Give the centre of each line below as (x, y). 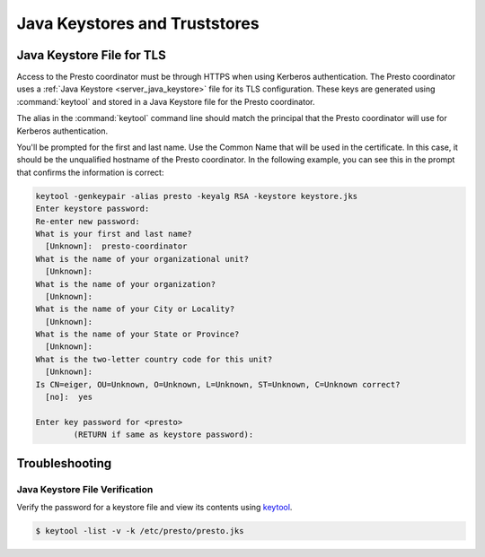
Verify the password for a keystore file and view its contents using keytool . (154, 507)
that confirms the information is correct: (90, 172)
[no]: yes (69, 397)
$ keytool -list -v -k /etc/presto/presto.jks (140, 531)
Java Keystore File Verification (85, 489)
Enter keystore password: (93, 209)
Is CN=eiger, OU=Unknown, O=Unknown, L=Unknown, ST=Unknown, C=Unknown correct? (218, 384)
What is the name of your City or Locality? (135, 309)
